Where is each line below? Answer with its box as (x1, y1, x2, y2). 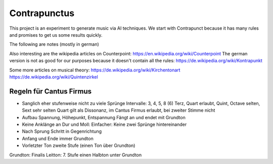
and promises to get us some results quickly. (9, 32, 103, 38)
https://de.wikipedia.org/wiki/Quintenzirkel (9, 73, 98, 80)
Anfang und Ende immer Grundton (22, 135, 94, 141)
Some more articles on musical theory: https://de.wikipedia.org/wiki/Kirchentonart (9, 67, 180, 73)
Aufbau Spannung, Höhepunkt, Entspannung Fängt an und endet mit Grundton (22, 114, 186, 120)
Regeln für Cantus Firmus (9, 87, 92, 96)
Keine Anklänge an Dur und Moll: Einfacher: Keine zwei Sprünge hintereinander (22, 121, 187, 127)
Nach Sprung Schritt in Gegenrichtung (22, 128, 102, 134)
